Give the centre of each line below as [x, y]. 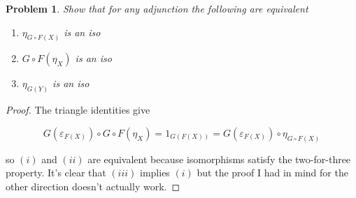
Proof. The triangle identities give [78, 110]
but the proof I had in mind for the [272, 173]
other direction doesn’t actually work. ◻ [93, 186]
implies [155, 173]
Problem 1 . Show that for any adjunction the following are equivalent [157, 8]
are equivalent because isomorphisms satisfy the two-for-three [219, 159]
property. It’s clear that [56, 173]
